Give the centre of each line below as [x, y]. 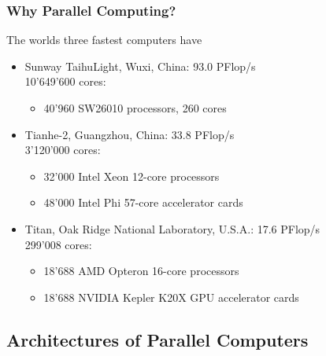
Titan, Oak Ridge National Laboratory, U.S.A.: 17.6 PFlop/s [172, 228]
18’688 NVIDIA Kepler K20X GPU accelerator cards [171, 297]
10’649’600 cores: [65, 81]
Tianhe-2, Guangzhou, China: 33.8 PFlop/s [130, 134]
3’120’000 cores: [63, 150]
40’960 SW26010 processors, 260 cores [135, 108]
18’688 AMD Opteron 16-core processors [141, 271]
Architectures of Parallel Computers [157, 339]
